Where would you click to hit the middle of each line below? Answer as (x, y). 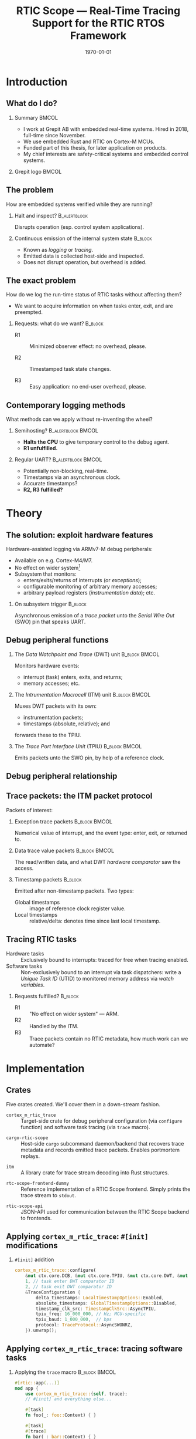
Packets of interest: (30, 810)
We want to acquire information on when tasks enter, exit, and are (94, 306)
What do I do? (32, 104)
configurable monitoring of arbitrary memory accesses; (90, 586)
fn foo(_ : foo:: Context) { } (61, 1416)
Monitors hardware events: (47, 666)
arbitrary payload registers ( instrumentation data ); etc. (89, 592)
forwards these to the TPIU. (48, 735)
